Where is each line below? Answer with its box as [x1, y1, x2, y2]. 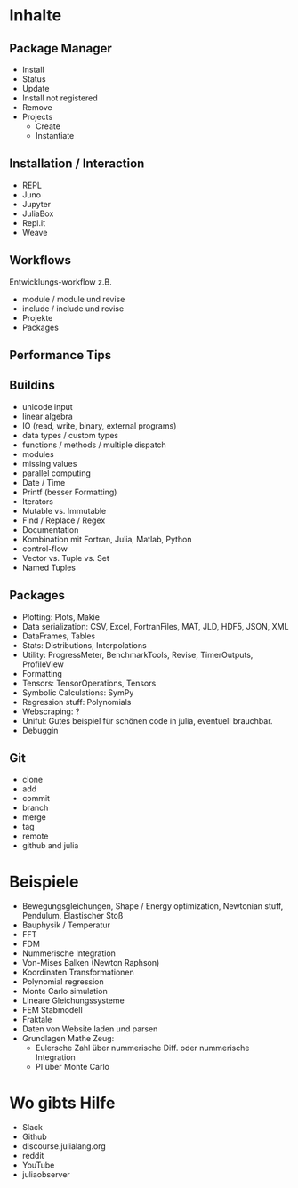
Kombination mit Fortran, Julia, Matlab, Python [21, 534, 193, 544]
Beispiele [9, 871, 79, 892]
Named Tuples [21, 562, 76, 573]
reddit [21, 1151, 44, 1161]
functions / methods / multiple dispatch [21, 439, 166, 450]
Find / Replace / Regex [21, 515, 106, 526]
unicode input [21, 401, 73, 412]
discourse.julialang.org [21, 1141, 107, 1152]
